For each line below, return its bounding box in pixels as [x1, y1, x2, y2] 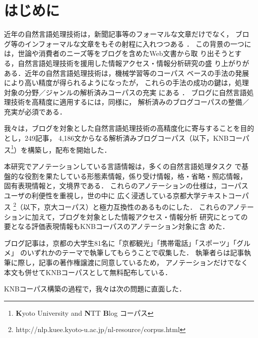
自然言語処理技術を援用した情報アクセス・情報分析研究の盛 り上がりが [17, 57, 249, 68]
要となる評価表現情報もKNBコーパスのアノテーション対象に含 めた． [4, 221, 229, 231]
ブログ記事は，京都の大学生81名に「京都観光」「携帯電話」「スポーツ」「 [4, 237, 237, 248]
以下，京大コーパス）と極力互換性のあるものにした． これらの [23, 201, 227, 212]
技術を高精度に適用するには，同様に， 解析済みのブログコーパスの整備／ [10, 97, 249, 107]
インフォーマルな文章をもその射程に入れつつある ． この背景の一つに [24, 38, 252, 49]
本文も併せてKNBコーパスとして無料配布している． [4, 267, 172, 277]
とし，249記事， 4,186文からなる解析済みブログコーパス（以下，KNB [4, 133, 229, 143]
